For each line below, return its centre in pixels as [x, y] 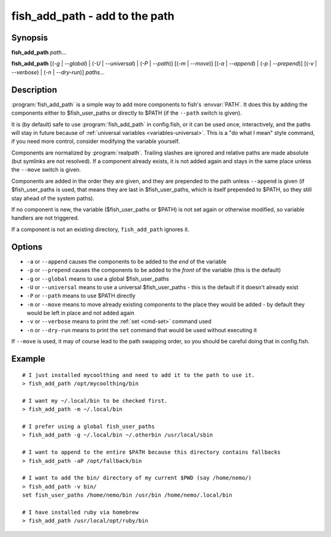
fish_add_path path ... [39, 53]
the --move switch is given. [46, 170]
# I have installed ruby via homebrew [81, 512]
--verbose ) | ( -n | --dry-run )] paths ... [58, 72]
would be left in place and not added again [81, 313]
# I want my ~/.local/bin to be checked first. [95, 401]
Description [34, 90]
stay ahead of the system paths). [53, 198]
